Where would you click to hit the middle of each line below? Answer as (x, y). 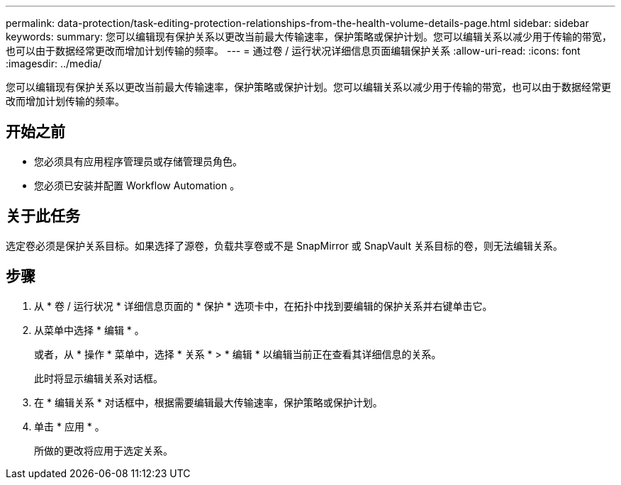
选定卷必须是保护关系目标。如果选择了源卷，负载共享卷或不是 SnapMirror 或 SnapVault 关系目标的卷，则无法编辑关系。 (284, 245)
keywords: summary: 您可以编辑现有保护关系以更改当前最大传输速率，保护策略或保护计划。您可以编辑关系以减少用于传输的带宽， (309, 37)
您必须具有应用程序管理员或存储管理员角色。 (138, 161)
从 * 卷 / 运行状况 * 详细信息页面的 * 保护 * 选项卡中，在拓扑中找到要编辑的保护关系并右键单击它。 (263, 306)
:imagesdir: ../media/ (54, 63)
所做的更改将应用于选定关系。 (103, 450)
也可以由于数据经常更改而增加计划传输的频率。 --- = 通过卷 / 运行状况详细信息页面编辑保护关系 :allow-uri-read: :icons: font (293, 51)
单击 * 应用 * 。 (69, 426)
